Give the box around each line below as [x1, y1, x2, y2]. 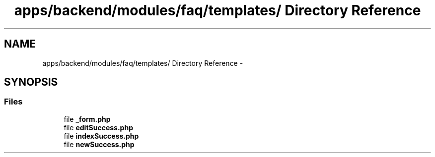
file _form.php [64, 114, 111, 123]
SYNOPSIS [4, 76, 58, 89]
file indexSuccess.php [64, 131, 139, 140]
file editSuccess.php [64, 123, 133, 132]
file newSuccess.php [64, 140, 135, 149]
